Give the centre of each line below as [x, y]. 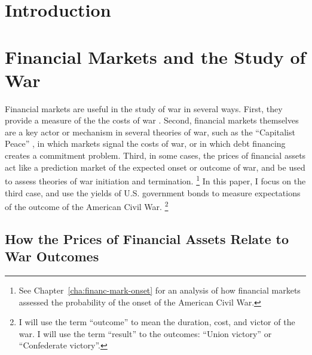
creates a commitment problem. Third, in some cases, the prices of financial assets [155, 155]
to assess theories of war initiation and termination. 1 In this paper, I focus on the [155, 180]
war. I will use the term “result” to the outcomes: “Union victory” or [145, 333]
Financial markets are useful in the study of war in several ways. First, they [144, 108]
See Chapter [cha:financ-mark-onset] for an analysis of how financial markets [160, 290]
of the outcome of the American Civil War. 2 [87, 206]
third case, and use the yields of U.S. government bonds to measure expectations [153, 192]
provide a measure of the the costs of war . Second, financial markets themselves [152, 120]
